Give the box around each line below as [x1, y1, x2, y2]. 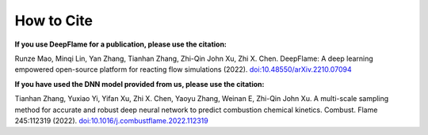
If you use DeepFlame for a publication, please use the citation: [14, 39, 227, 49]
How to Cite [14, 12, 93, 29]
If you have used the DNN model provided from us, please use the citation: [14, 79, 265, 88]
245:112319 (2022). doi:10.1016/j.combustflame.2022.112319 [14, 115, 209, 126]
